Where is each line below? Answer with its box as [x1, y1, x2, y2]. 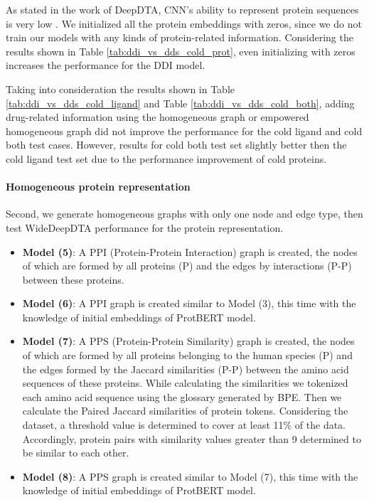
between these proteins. [22, 272, 124, 287]
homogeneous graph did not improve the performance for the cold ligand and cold [6, 123, 363, 138]
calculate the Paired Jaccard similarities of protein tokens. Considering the [22, 403, 348, 418]
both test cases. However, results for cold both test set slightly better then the [6, 137, 347, 152]
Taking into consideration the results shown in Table [6, 81, 235, 96]
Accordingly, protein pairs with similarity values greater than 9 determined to [22, 431, 361, 446]
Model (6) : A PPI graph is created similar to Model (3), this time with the [22, 296, 356, 311]
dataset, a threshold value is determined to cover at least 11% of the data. [22, 417, 346, 432]
